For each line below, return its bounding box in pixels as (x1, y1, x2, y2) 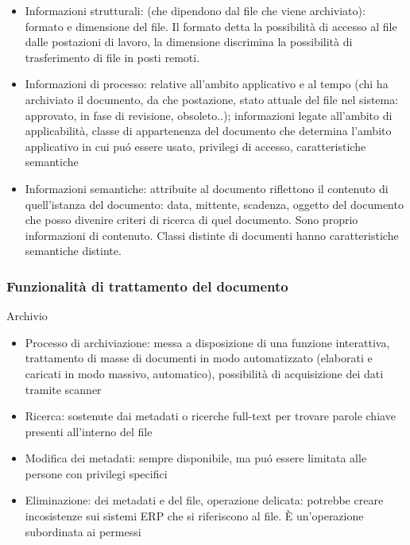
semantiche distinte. (25, 242, 122, 259)
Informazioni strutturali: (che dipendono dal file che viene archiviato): (25, 2, 366, 18)
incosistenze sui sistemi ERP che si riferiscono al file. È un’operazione (25, 508, 364, 524)
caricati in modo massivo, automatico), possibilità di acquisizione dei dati (25, 365, 384, 381)
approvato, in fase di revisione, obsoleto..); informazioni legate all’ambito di (25, 106, 393, 123)
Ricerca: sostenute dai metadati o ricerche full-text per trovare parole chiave (25, 408, 396, 424)
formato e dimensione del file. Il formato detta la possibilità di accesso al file (25, 17, 397, 34)
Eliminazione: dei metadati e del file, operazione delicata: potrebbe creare (25, 492, 384, 508)
